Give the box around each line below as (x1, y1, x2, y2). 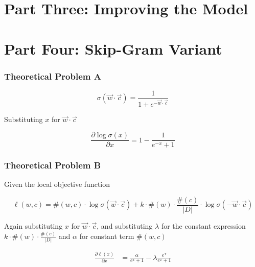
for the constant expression (161, 221, 246, 231)
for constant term (79, 230, 134, 241)
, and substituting (97, 221, 153, 231)
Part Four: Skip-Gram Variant (4, 38, 222, 59)
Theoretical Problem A (4, 69, 101, 82)
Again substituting (4, 221, 63, 231)
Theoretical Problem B (4, 159, 101, 172)
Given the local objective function (4, 179, 110, 189)
